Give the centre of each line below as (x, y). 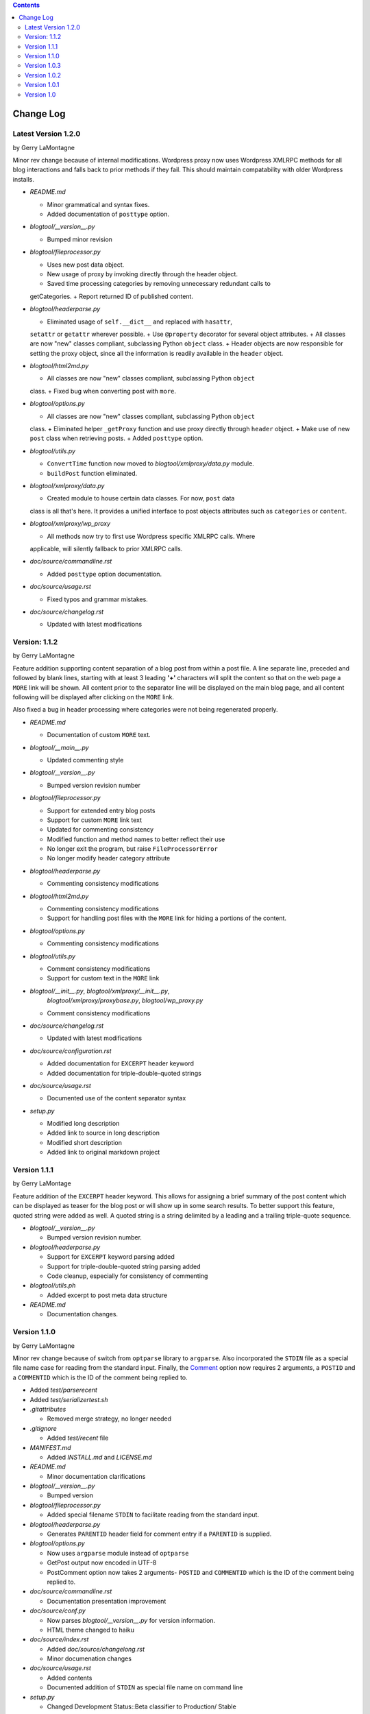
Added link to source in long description (103, 1133)
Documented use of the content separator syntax (116, 1098)
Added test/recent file (78, 1438)
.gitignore (44, 1428)
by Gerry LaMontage (42, 1183)
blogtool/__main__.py (59, 747)
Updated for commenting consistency (100, 830)
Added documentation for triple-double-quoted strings (124, 1073)
